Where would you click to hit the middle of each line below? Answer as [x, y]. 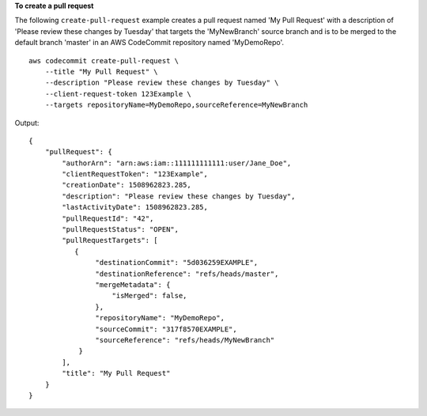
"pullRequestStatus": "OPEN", [121, 230]
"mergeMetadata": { [133, 284]
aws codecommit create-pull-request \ [104, 61]
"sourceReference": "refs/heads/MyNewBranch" [185, 340]
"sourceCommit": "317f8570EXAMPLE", [166, 329]
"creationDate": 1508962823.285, [127, 185]
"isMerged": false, [149, 296]
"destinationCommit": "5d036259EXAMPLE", [177, 263]
